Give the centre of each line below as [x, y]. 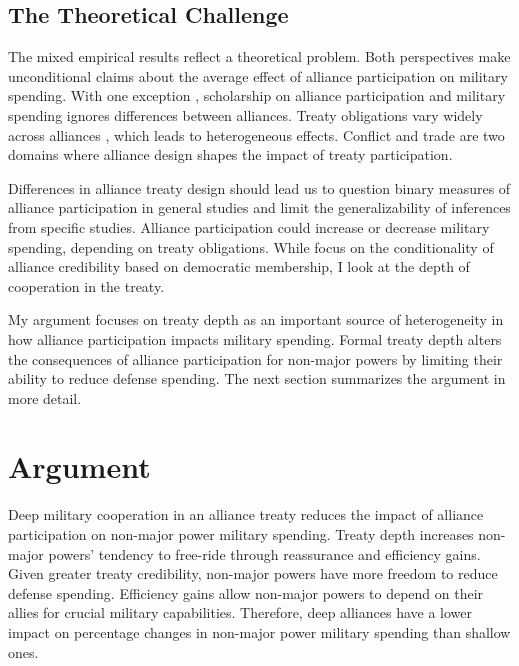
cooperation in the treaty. [86, 285]
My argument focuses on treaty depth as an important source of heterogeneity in [256, 319]
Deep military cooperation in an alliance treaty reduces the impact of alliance [246, 514]
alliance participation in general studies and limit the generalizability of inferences [259, 207]
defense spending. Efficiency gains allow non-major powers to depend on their [246, 592]
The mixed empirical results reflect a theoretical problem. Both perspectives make [259, 56]
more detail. [45, 397]
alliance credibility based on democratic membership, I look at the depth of [239, 266]
